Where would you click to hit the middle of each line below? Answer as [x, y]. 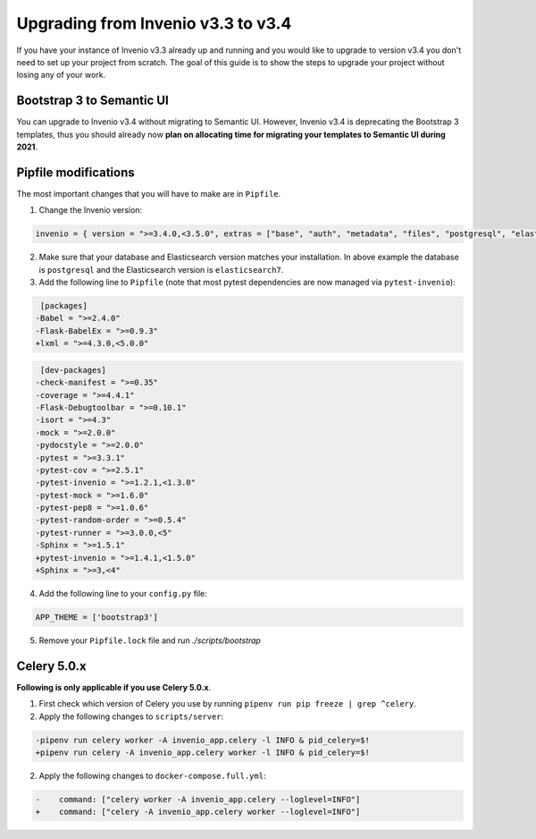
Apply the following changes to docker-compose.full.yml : [152, 776]
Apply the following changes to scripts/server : [131, 716]
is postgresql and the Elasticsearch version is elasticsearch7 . [161, 269]
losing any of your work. [61, 75]
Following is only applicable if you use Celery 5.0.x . [114, 687]
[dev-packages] [74, 370]
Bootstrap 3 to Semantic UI [92, 101]
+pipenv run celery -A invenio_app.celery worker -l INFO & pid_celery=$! [203, 753]
